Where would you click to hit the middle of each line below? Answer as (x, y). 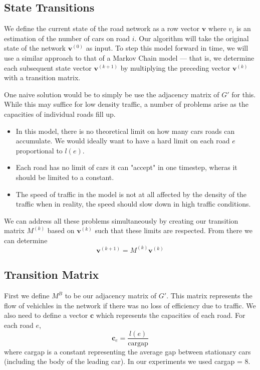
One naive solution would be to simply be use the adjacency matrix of (112, 94)
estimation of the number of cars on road (67, 38)
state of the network (35, 48)
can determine (26, 240)
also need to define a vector (46, 315)
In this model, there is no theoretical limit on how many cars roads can (125, 131)
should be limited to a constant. (65, 177)
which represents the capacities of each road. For (171, 315)
